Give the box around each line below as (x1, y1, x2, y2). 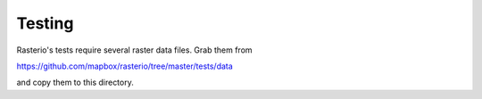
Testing (16, 13, 74, 33)
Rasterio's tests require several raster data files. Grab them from (16, 45, 253, 55)
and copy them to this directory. (16, 77, 134, 88)
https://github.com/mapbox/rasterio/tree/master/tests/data (16, 61, 234, 71)
